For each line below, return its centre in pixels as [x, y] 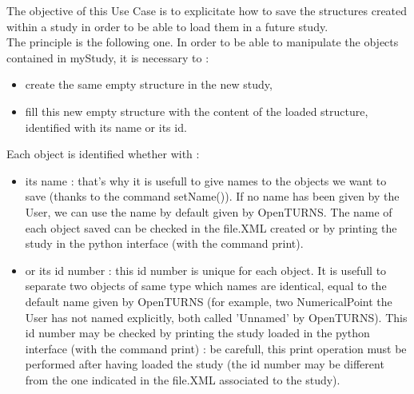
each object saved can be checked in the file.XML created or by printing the [211, 227]
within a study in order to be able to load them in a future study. [167, 26]
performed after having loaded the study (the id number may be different [205, 364]
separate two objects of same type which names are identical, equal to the [206, 286]
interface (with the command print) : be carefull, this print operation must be [216, 348]
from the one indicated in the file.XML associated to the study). [183, 379]
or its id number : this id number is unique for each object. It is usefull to [206, 270]
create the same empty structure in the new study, [149, 84]
